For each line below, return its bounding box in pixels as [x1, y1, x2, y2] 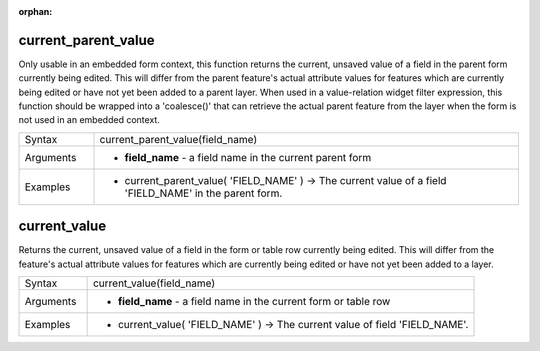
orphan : [18, 6, 53, 17]
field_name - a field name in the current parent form [124, 150, 372, 164]
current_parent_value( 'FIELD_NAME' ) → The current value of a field [124, 173, 447, 187]
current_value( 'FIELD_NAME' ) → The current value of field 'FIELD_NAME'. [117, 318, 469, 332]
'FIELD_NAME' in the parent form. [124, 186, 283, 200]
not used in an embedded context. [18, 114, 160, 126]
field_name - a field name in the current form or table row [117, 295, 391, 309]
